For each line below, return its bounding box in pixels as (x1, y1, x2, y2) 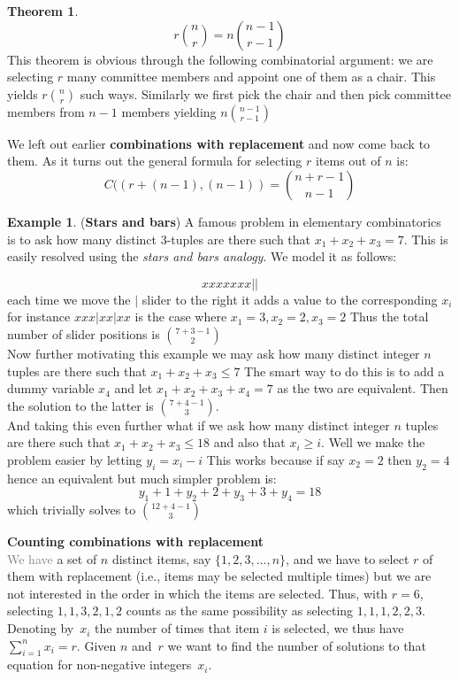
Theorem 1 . (7, 2, 79, 19)
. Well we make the (321, 433, 425, 452)
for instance (7, 307, 71, 326)
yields (7, 84, 38, 103)
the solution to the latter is (7, 396, 154, 414)
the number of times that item (95, 619, 260, 637)
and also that (213, 433, 286, 452)
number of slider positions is (7, 324, 160, 343)
